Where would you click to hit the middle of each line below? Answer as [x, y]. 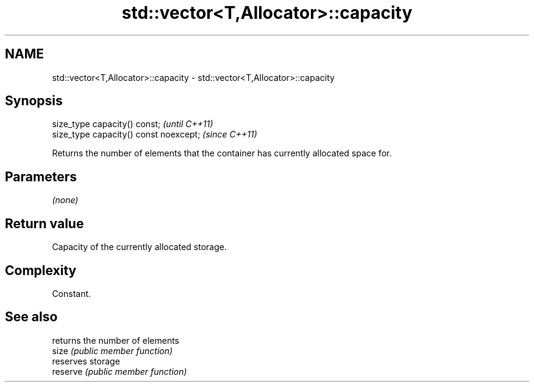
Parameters [41, 176]
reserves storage [86, 361]
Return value [44, 223]
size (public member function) [112, 350]
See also [31, 317]
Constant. [72, 293]
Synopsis [34, 101]
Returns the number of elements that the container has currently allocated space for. [222, 153]
